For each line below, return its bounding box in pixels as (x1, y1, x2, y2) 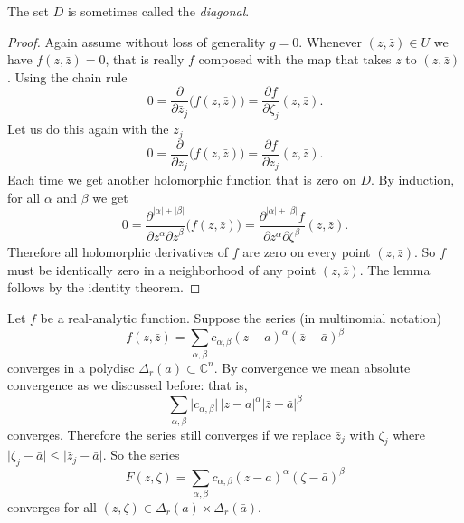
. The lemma (359, 260, 431, 279)
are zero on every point (242, 242, 371, 261)
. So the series (102, 445, 180, 464)
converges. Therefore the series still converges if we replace (7, 424, 331, 443)
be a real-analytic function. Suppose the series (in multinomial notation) (40, 309, 441, 328)
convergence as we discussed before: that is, (7, 376, 248, 395)
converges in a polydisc (7, 357, 135, 376)
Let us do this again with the (7, 119, 169, 138)
